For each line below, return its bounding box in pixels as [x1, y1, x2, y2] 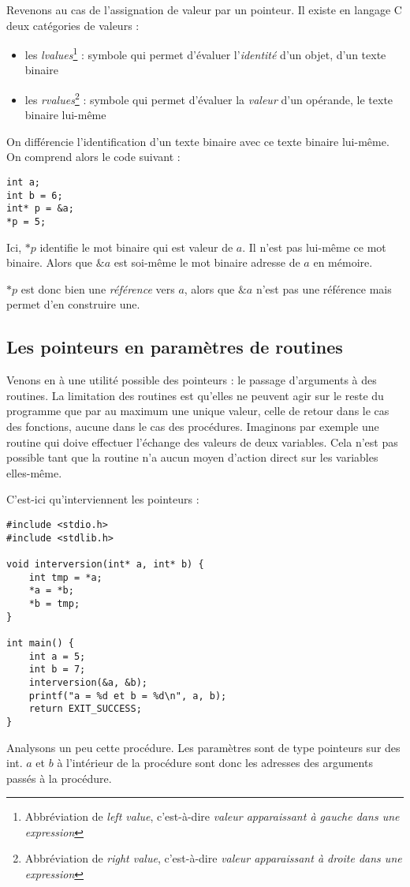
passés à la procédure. [6, 769, 112, 786]
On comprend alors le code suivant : [6, 148, 181, 165]
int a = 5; [28, 650, 86, 662]
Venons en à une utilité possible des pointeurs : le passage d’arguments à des [6, 372, 377, 388]
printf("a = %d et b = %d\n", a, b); [28, 690, 227, 702]
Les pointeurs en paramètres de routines [6, 335, 343, 359]
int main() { [6, 637, 74, 649]
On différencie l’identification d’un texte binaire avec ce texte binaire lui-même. [6, 133, 389, 149]
